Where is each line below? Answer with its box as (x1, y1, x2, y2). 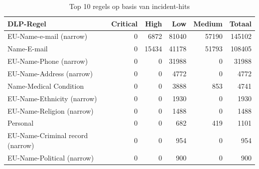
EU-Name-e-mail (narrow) (7, 31, 88, 41)
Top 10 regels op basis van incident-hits (69, 1, 190, 11)
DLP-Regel (7, 18, 46, 28)
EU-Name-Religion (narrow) (7, 105, 94, 116)
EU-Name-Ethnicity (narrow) (7, 93, 97, 103)
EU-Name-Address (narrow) (7, 68, 93, 78)
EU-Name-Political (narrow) (7, 152, 94, 163)
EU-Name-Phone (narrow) (7, 56, 88, 66)
